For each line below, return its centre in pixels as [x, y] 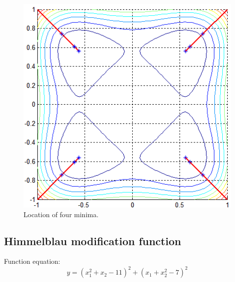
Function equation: [32, 261]
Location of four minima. [61, 214]
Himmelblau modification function [93, 240]
